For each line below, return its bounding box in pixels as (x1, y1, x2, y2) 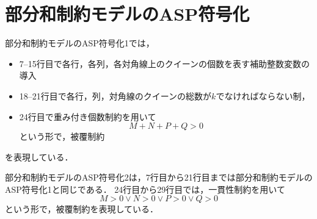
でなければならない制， (216, 89, 310, 102)
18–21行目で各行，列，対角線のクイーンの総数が (19, 89, 212, 102)
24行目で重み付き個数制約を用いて (19, 110, 156, 123)
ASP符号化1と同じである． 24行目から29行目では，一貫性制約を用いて (5, 182, 285, 195)
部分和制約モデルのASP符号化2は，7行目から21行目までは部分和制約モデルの (5, 171, 313, 184)
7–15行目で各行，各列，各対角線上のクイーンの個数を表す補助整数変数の (19, 57, 310, 70)
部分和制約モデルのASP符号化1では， (5, 37, 155, 49)
